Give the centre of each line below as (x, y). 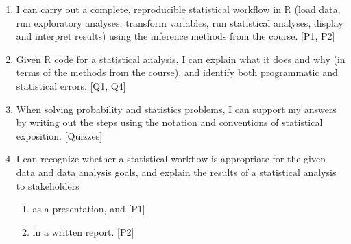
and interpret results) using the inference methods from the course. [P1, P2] (175, 36)
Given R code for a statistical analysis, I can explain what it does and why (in (181, 59)
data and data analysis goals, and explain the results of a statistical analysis (176, 172)
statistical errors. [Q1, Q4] (71, 85)
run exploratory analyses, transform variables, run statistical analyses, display (180, 22)
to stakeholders (48, 185)
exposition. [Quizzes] (59, 135)
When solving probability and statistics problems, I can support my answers (176, 109)
